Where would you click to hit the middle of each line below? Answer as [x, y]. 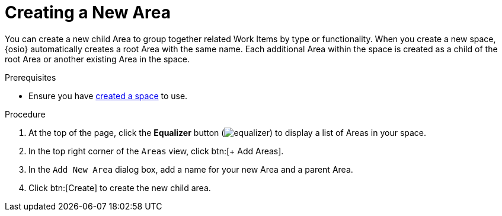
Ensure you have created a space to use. [108, 96]
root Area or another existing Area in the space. [97, 59]
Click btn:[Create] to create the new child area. [120, 188]
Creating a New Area [88, 12]
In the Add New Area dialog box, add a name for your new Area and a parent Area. [191, 169]
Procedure [25, 114]
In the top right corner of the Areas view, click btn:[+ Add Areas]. [156, 151]
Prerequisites [31, 77]
